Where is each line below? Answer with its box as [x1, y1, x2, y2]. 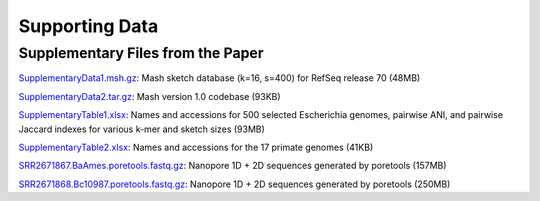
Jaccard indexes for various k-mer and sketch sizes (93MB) [18, 123, 265, 135]
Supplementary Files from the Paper [18, 44, 264, 62]
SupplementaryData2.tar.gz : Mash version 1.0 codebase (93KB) [18, 90, 281, 102]
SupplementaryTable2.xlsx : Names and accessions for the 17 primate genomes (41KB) [18, 141, 374, 153]
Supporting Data [18, 15, 159, 37]
